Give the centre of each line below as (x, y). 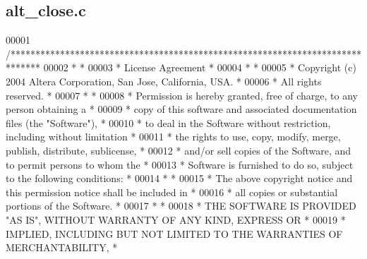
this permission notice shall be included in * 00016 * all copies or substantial (172, 192)
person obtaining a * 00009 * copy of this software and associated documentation (181, 109)
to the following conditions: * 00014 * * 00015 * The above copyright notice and (179, 178)
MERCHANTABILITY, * (62, 247)
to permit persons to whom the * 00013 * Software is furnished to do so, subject (180, 164)
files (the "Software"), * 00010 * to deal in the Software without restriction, (168, 122)
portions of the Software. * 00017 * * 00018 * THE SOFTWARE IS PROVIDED (181, 206)
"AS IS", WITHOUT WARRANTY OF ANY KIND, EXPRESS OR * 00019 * (176, 219)
